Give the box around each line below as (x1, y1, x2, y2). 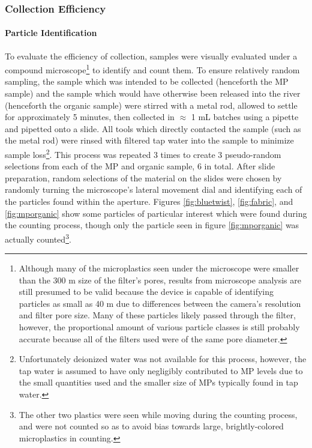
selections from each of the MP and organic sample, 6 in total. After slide (5, 160, 275, 172)
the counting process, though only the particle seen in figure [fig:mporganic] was (5, 219, 299, 231)
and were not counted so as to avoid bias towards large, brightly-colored (19, 420, 284, 432)
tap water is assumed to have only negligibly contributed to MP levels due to (19, 364, 303, 377)
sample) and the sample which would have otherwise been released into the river (5, 87, 301, 100)
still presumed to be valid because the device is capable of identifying (19, 285, 274, 298)
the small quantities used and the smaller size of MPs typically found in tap (19, 376, 298, 389)
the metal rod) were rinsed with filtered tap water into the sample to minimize (5, 134, 294, 147)
